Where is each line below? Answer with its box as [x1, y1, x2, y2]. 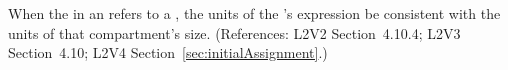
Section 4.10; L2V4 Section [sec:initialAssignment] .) [8, 42, 328, 63]
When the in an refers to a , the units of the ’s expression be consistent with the [8, 3, 501, 23]
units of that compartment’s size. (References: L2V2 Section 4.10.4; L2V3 [8, 22, 461, 43]
